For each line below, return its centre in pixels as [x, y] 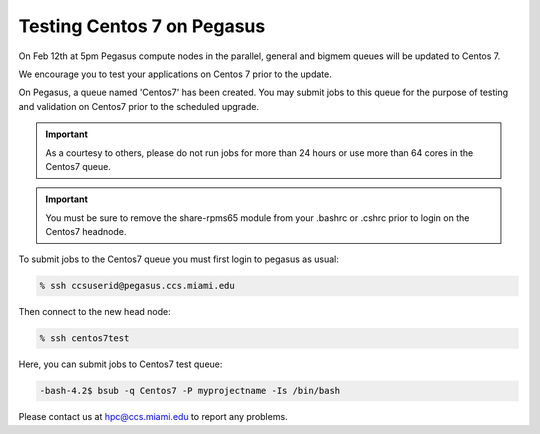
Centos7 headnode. [86, 232]
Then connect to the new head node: [94, 312]
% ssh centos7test [84, 338]
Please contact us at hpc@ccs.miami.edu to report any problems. [153, 417]
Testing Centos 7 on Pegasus [142, 26]
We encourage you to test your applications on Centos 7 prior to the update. [175, 74]
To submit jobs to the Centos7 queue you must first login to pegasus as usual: [178, 259]
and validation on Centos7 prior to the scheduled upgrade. [139, 106]
